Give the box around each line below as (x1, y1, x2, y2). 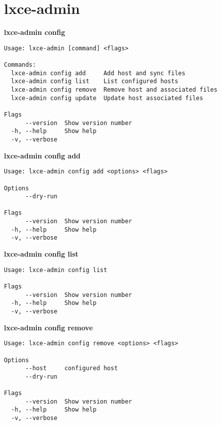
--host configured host (25, 365, 118, 372)
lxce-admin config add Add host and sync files (11, 69, 186, 77)
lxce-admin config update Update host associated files (11, 94, 203, 102)
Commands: (4, 61, 36, 69)
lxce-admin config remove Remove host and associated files (11, 86, 218, 93)
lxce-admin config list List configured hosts (11, 78, 178, 85)
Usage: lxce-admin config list (4, 266, 107, 274)
